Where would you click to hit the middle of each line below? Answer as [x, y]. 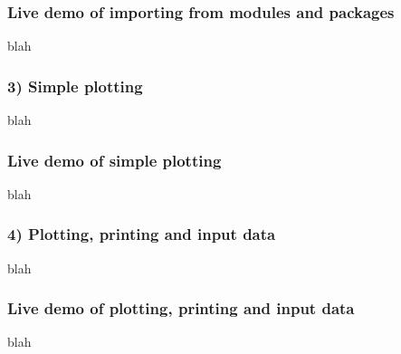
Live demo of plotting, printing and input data [181, 308]
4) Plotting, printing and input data [142, 234]
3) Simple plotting [75, 86]
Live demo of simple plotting [115, 160]
